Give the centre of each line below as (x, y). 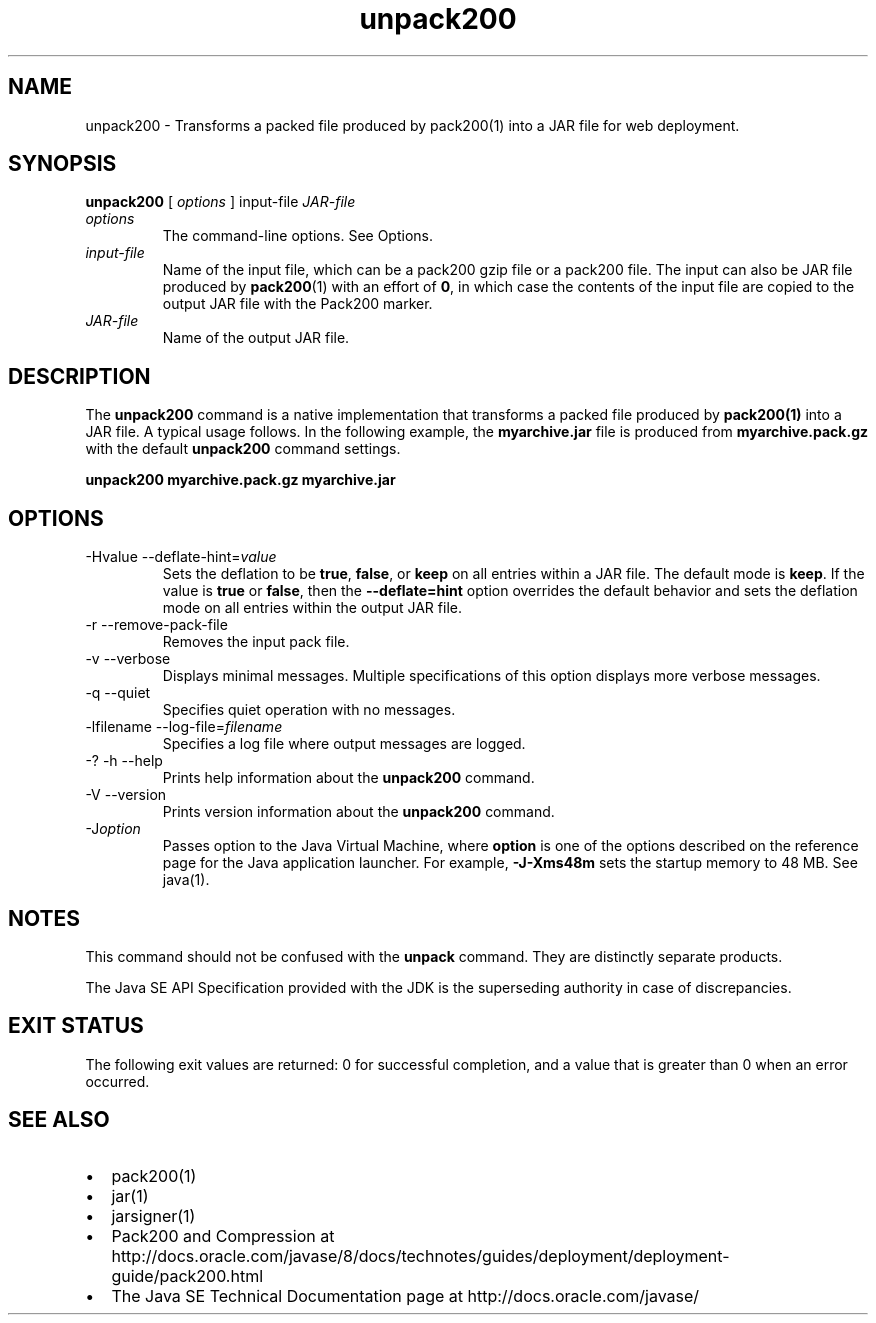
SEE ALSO (59, 1120)
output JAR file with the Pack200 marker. (297, 304)
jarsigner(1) (153, 1215)
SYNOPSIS (62, 164)
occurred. (117, 1081)
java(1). (186, 880)
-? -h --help (124, 761)
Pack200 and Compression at (223, 1235)
